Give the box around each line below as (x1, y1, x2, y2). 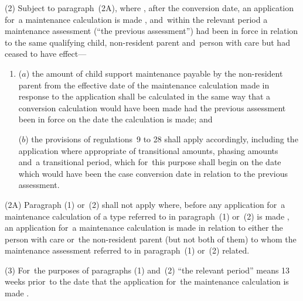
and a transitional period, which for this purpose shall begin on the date (18, 156, 281, 168)
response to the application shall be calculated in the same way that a (18, 90, 271, 102)
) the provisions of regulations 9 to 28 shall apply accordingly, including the (25, 132, 298, 145)
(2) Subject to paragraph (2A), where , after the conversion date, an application (5, 2, 294, 13)
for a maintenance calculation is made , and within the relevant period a (5, 13, 268, 25)
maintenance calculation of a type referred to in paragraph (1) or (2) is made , (5, 210, 290, 222)
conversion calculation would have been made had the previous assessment (18, 101, 286, 114)
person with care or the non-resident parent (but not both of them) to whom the (5, 232, 297, 245)
